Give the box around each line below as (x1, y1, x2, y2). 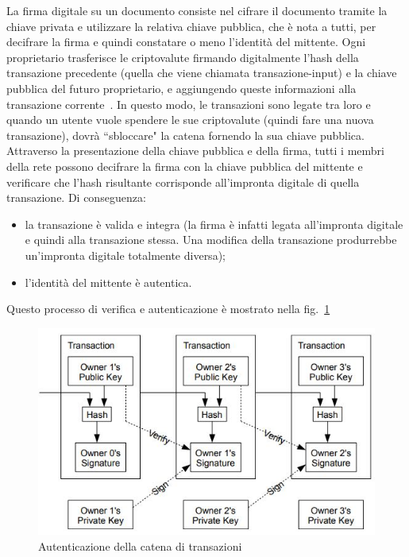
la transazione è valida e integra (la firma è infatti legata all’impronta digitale (25, 215, 403, 232)
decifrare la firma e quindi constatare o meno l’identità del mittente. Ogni (6, 33, 366, 50)
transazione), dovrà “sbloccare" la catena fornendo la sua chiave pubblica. (6, 126, 365, 143)
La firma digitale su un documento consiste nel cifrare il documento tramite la (6, 2, 388, 18)
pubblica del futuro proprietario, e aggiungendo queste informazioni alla (6, 79, 357, 96)
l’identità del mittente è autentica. (25, 273, 192, 290)
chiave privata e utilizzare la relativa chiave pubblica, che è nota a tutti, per (6, 17, 376, 34)
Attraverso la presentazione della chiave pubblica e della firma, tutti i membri (6, 142, 384, 159)
